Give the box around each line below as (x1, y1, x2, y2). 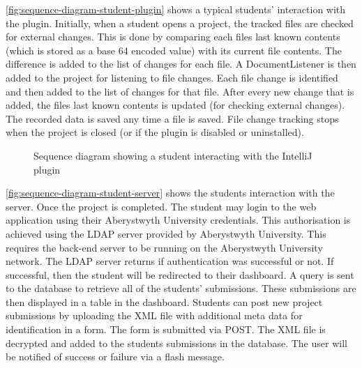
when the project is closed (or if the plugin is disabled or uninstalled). (6, 125, 304, 139)
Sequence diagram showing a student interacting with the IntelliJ (33, 148, 312, 162)
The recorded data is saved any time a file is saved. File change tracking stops (6, 111, 339, 125)
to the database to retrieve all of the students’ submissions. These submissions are (6, 281, 356, 296)
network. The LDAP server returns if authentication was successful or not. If (6, 254, 334, 268)
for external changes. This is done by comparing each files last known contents (6, 29, 340, 44)
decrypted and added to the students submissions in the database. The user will (6, 335, 347, 350)
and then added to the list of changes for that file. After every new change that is (6, 84, 354, 98)
